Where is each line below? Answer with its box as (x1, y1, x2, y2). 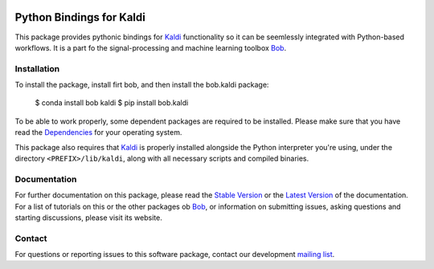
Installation (14, 63, 60, 74)
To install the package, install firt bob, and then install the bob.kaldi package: (14, 80, 269, 90)
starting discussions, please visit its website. (14, 213, 162, 222)
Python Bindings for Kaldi (14, 10, 146, 24)
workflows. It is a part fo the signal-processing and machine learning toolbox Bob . (14, 43, 287, 52)
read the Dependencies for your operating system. (14, 128, 182, 137)
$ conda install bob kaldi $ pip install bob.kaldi (35, 98, 189, 108)
